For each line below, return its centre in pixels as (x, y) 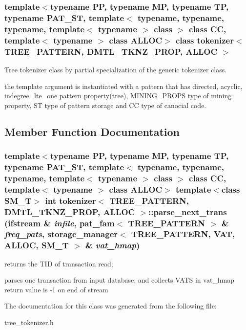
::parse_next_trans (188, 211)
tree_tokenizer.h (29, 322)
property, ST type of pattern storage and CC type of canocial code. (105, 105)
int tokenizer (71, 200)
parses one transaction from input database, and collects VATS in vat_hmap (120, 280)
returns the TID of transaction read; (59, 263)
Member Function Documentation (92, 131)
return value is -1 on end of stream (56, 289)
